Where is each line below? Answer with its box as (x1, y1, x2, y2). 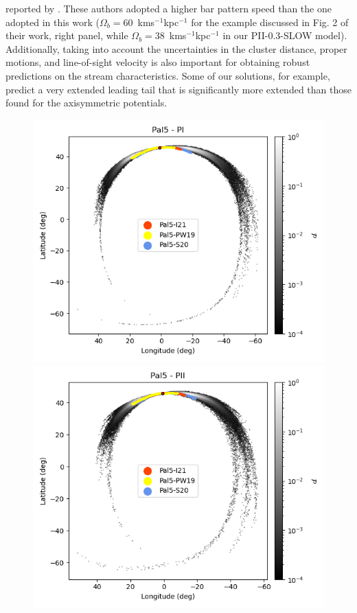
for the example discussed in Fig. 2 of (191, 14, 349, 29)
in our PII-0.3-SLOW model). (222, 28, 347, 43)
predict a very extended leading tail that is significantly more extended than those (5, 82, 352, 96)
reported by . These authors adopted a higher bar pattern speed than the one (5, 1, 332, 15)
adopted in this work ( (5, 14, 100, 29)
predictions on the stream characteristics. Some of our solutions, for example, (5, 68, 330, 82)
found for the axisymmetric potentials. (5, 95, 168, 110)
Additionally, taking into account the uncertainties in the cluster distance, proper (5, 41, 347, 56)
